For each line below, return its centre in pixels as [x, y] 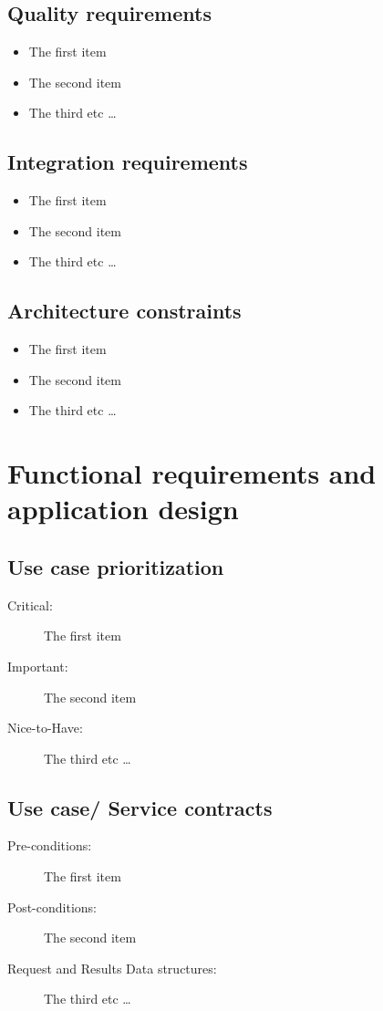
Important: [38, 666]
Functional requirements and [192, 473]
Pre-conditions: [50, 845]
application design [123, 509]
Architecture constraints [124, 311]
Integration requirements [128, 162]
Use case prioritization [116, 566]
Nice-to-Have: [45, 728]
